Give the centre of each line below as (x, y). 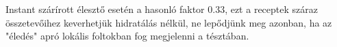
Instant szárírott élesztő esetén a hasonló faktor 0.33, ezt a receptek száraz (162, 9)
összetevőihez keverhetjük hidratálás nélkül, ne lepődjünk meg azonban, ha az (169, 22)
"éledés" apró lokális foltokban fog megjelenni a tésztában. (127, 36)
